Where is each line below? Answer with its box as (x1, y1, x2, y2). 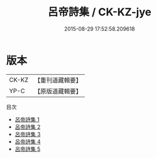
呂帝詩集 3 (14, 130, 41, 137)
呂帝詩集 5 (14, 145, 41, 152)
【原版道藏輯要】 (34, 87, 82, 95)
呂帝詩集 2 (14, 123, 41, 130)
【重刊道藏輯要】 (34, 76, 82, 84)
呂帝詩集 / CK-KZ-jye (47, 5, 152, 19)
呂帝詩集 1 (14, 116, 40, 123)
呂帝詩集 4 (14, 138, 41, 145)
